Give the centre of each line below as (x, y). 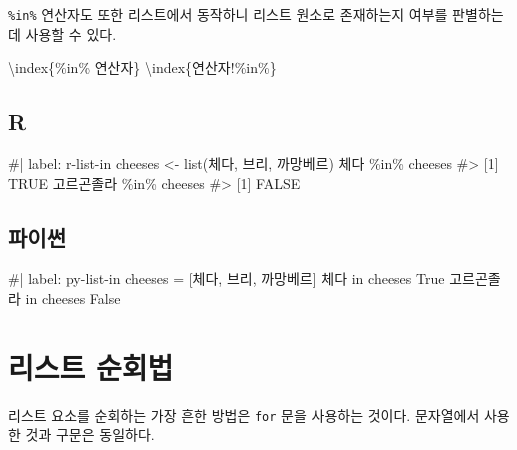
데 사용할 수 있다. (62, 33)
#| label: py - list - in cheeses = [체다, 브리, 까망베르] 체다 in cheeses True (226, 278)
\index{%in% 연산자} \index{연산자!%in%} (142, 67)
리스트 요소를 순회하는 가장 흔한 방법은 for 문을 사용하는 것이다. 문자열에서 (244, 414)
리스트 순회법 (91, 366)
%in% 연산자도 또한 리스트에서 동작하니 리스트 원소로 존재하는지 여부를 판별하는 (256, 14)
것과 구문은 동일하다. (90, 434)
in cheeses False (73, 298)
